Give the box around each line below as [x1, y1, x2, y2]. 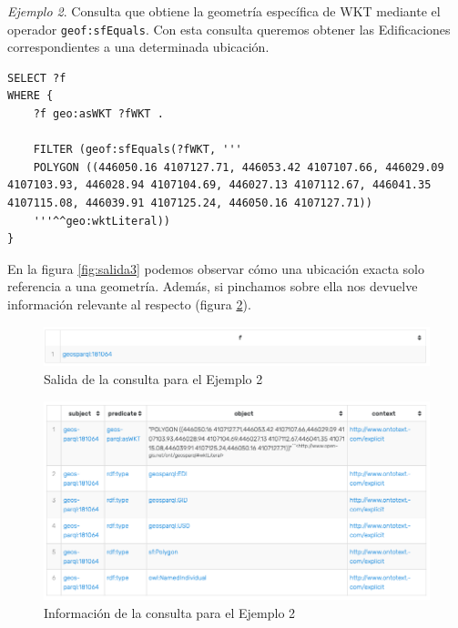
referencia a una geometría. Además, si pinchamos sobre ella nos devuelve [7, 277, 418, 296]
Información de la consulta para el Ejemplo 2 [44, 603, 296, 622]
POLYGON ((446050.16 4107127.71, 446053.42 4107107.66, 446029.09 [33, 160, 444, 174]
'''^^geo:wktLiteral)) [33, 214, 170, 228]
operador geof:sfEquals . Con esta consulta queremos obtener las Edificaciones [7, 19, 451, 38]
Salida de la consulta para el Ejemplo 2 [44, 369, 263, 388]
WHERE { [7, 89, 54, 103]
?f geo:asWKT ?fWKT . [33, 107, 164, 121]
